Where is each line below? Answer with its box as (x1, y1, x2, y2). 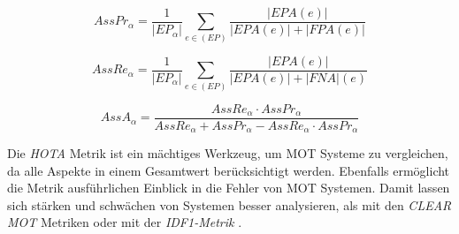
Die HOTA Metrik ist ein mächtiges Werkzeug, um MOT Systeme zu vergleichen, (7, 144, 448, 162)
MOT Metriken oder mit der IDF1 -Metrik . (7, 213, 242, 231)
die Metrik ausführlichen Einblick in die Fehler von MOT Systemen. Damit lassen (7, 178, 450, 197)
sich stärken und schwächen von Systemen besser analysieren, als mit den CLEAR (7, 195, 452, 214)
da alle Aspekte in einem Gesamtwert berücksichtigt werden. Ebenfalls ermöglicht (7, 161, 450, 179)
